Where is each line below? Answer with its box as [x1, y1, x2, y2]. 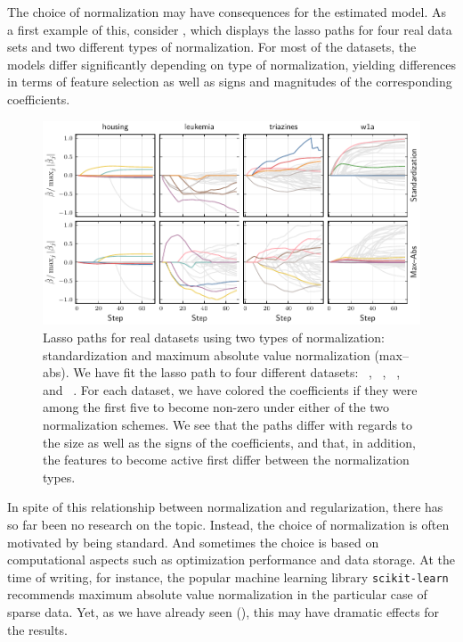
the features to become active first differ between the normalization [43, 450, 410, 469]
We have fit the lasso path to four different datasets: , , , [73, 363, 401, 382]
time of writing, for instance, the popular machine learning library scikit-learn [7, 567, 449, 586]
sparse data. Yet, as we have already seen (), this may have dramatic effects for [7, 602, 440, 621]
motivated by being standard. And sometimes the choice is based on [7, 532, 379, 551]
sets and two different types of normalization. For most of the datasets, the [7, 37, 417, 56]
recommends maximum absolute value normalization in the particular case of [7, 585, 427, 604]
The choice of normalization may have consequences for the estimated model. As [7, 3, 447, 21]
